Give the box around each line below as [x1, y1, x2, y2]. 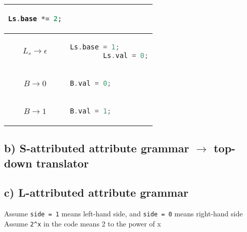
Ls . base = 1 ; [70, 42, 120, 51]
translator [36, 155, 89, 170]
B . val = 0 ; [70, 79, 112, 87]
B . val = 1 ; [70, 106, 112, 115]
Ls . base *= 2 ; [8, 15, 62, 23]
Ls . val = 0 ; [103, 51, 149, 60]
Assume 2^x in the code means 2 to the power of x [4, 218, 161, 228]
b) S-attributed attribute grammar [4, 140, 189, 156]
